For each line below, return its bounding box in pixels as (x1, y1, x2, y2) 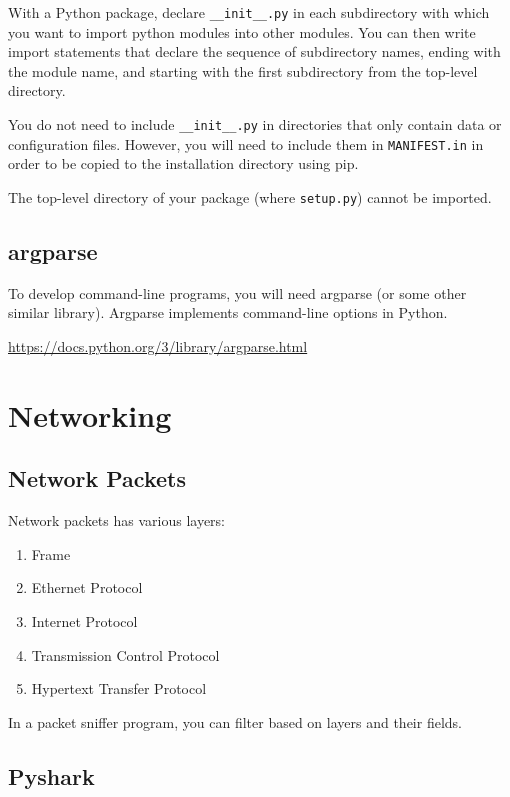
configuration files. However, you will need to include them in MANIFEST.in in (8, 133, 484, 154)
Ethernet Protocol (31, 577, 143, 598)
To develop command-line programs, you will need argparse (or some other (8, 282, 467, 303)
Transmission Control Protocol (31, 644, 220, 665)
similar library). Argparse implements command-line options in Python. (8, 302, 448, 323)
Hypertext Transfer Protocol (31, 678, 207, 699)
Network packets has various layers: (8, 510, 225, 531)
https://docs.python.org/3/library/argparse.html (8, 335, 308, 356)
